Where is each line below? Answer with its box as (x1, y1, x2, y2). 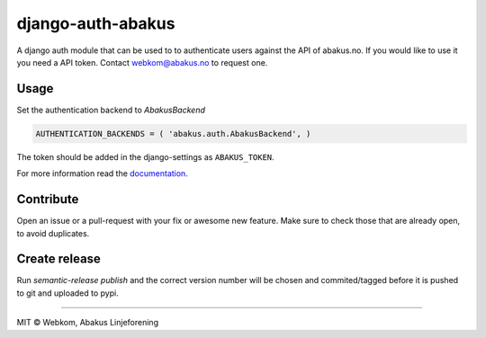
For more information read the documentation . (16, 168, 188, 179)
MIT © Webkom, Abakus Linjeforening (16, 317, 159, 328)
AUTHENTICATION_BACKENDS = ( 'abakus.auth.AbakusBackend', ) (35, 129, 311, 138)
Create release (16, 252, 101, 267)
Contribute (16, 191, 79, 207)
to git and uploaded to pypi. (16, 288, 119, 298)
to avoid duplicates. (16, 227, 90, 238)
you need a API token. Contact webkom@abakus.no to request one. (16, 57, 268, 67)
